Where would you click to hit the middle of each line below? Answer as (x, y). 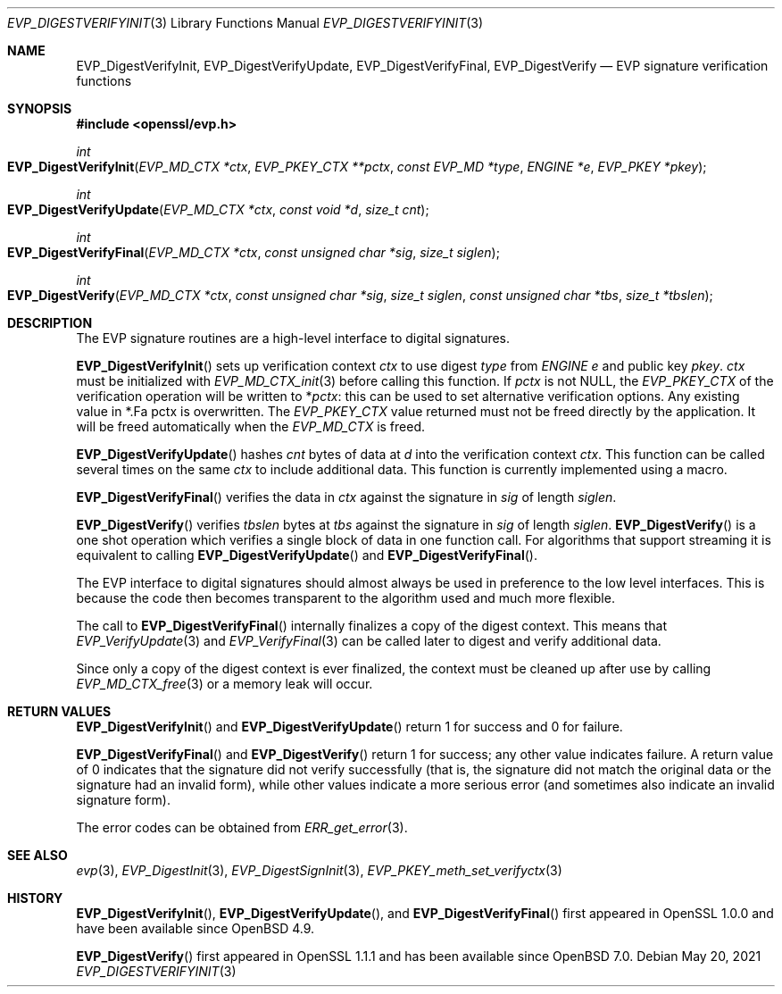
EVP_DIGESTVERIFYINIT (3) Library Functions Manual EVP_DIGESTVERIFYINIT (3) (245, 23)
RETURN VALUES (59, 711)
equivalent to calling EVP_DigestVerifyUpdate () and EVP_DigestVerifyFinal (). (307, 555)
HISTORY (35, 898)
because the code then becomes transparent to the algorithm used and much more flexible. (345, 598)
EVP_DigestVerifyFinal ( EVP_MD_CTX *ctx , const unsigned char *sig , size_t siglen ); (254, 252)
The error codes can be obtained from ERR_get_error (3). (242, 827)
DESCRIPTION (50, 323)
